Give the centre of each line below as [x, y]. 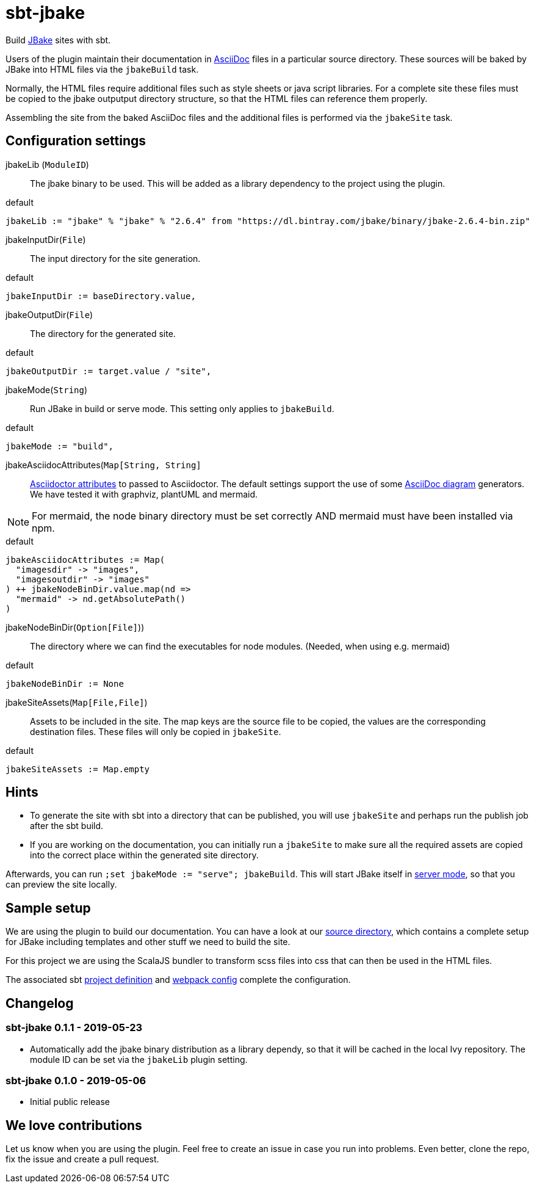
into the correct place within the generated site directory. [144, 855]
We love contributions [74, 1125]
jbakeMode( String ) [47, 389]
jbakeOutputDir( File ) [49, 314]
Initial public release [70, 1102]
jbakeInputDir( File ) [46, 239]
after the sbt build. [67, 826]
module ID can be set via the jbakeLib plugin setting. [139, 1059]
